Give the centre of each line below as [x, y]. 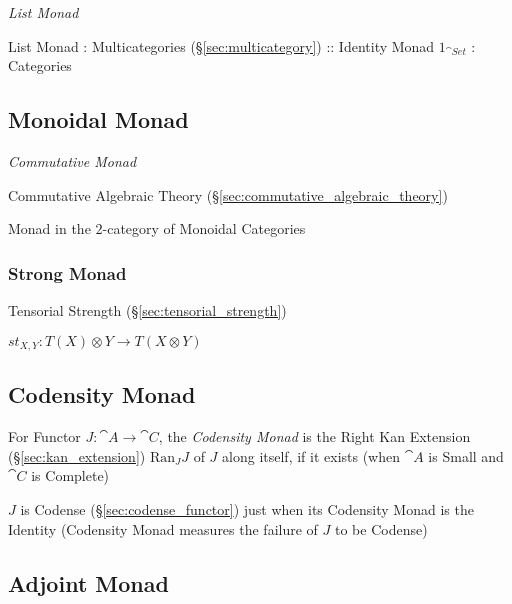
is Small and [466, 455]
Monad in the [49, 228]
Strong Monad [67, 272]
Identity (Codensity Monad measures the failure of [163, 528]
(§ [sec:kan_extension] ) [77, 455]
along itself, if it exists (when [311, 455]
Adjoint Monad [88, 582]
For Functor [44, 436]
